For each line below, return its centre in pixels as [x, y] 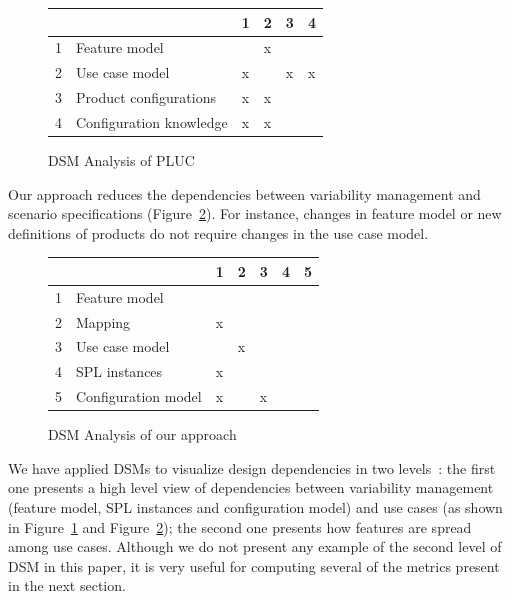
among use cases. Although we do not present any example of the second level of [255, 546]
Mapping [103, 321]
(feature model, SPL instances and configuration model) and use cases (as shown [255, 506]
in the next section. [67, 585]
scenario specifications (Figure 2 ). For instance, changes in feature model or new [255, 213]
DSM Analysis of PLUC [121, 159]
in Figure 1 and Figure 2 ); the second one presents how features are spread [240, 526]
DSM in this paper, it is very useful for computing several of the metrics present [254, 565]
